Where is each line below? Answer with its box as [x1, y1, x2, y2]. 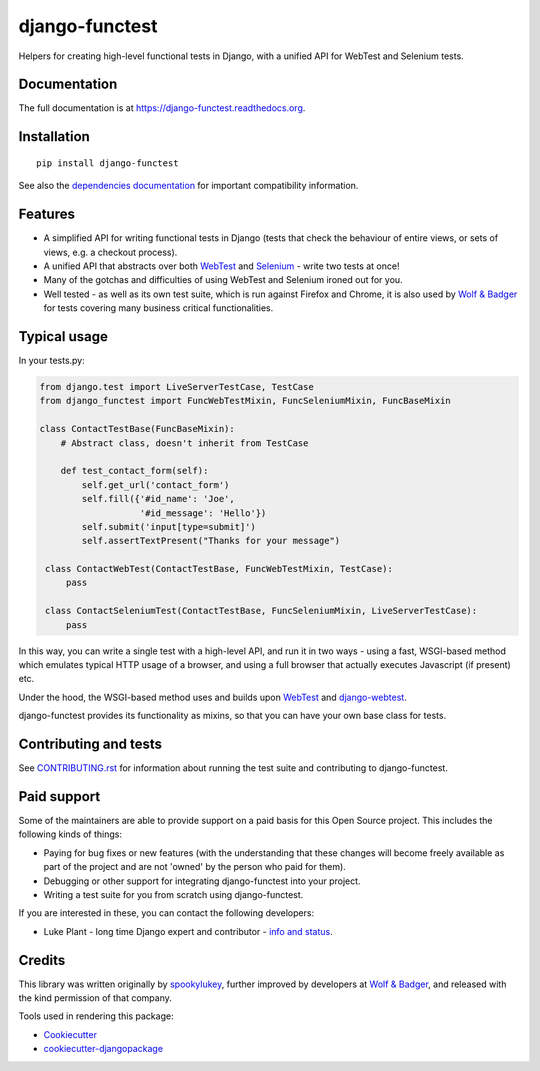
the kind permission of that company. [18, 992, 172, 1004]
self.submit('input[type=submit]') [81, 521, 257, 532]
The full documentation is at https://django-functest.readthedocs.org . [18, 102, 306, 114]
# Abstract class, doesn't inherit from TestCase [60, 437, 309, 449]
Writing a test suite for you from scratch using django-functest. [43, 888, 304, 900]
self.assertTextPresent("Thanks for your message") [81, 535, 341, 547]
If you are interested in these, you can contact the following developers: [18, 907, 315, 919]
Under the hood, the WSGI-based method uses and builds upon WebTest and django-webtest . [18, 691, 407, 703]
